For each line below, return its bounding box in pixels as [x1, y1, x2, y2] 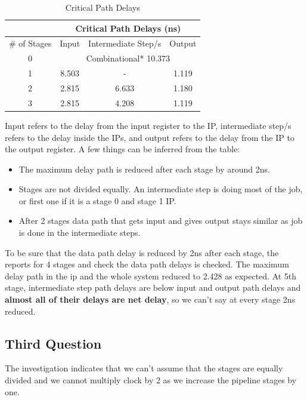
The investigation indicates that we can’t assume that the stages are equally [5, 362, 283, 374]
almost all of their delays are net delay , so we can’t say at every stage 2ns [5, 293, 296, 306]
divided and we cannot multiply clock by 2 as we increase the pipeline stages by [5, 374, 297, 386]
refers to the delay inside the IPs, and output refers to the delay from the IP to [5, 131, 294, 143]
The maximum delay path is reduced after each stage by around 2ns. [18, 162, 270, 175]
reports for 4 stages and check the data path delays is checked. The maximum [5, 258, 289, 270]
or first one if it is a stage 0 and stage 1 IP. [18, 194, 176, 207]
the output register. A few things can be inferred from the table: [5, 143, 240, 155]
